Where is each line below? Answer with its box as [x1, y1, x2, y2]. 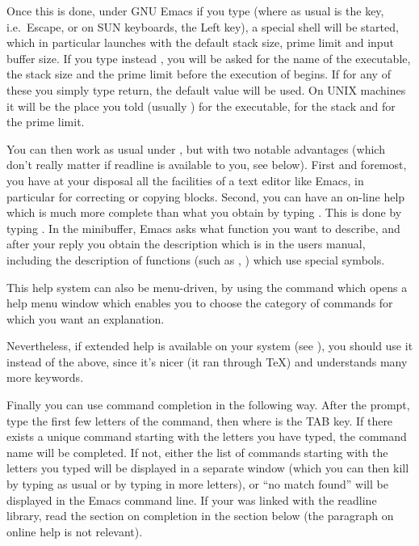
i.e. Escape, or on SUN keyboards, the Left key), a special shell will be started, [6, 18, 399, 35]
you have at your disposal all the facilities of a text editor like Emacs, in [6, 171, 364, 188]
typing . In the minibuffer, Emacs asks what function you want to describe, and [6, 219, 400, 236]
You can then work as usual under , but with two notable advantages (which [6, 140, 385, 157]
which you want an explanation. [6, 310, 165, 327]
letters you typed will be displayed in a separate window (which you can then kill [6, 459, 409, 476]
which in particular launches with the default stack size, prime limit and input [6, 34, 394, 51]
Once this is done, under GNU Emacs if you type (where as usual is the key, [6, 2, 384, 19]
